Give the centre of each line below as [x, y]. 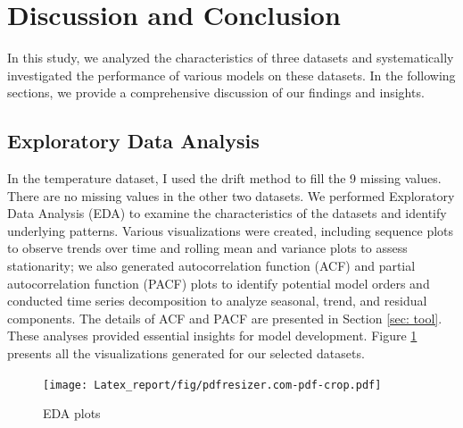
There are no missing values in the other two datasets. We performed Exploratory [231, 195]
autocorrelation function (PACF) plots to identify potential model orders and [219, 283]
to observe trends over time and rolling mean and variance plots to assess [207, 248]
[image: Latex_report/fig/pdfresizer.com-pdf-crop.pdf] [212, 385]
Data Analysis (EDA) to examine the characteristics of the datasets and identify [227, 213]
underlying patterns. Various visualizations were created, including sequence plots [231, 230]
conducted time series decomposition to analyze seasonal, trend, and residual [217, 301]
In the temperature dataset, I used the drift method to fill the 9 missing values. [224, 178]
